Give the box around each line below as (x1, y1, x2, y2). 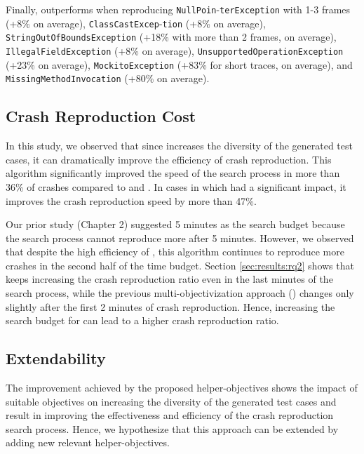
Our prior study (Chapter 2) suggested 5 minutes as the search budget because (6, 217, 345, 232)
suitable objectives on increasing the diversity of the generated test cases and (6, 394, 337, 408)
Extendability (6, 347, 106, 369)
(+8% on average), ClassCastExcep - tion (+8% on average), (6, 15, 266, 30)
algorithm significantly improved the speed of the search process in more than (6, 166, 340, 180)
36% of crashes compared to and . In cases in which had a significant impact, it (6, 179, 346, 194)
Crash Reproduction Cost (6, 105, 196, 127)
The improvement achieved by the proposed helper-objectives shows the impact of (6, 380, 358, 395)
